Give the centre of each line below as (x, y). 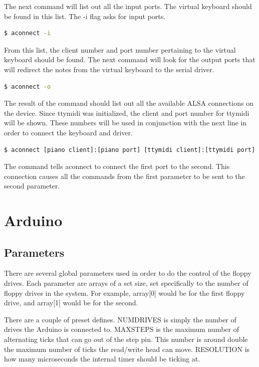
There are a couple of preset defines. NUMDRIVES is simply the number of (120, 319)
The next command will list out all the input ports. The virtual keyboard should (128, 6)
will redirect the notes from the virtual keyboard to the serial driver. (109, 69)
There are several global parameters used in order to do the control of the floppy (128, 273)
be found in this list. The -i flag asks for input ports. (85, 16)
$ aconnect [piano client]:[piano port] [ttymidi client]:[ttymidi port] (130, 150)
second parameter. (32, 186)
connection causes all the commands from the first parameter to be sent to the (124, 176)
